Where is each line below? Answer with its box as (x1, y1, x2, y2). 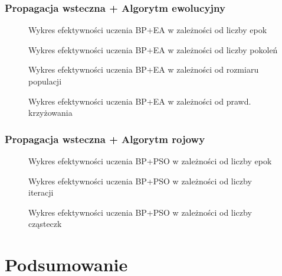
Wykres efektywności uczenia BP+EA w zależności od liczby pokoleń (28, 43, 278, 56)
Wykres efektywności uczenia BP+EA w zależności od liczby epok (28, 24, 267, 36)
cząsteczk (28, 217, 62, 230)
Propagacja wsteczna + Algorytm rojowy (5, 131, 205, 146)
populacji (28, 75, 62, 87)
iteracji (28, 186, 54, 199)
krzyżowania (28, 106, 73, 119)
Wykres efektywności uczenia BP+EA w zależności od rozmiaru (28, 63, 259, 76)
